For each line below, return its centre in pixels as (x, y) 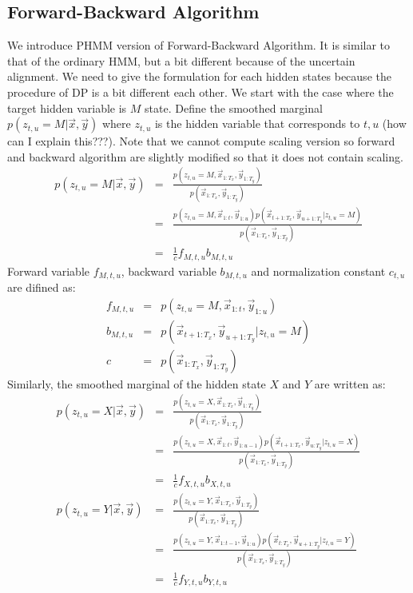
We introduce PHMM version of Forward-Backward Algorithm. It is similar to (199, 45)
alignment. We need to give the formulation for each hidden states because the (199, 76)
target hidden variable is (67, 107)
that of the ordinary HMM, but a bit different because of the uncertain (181, 60)
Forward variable (48, 271)
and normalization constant (318, 271)
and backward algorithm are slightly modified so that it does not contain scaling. (205, 156)
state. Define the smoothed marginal (234, 107)
